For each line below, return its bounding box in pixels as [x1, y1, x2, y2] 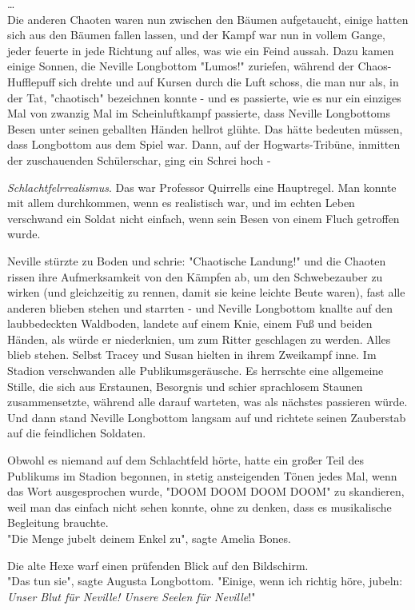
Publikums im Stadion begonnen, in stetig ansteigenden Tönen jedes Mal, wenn [7, 467, 397, 484]
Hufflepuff [7, 73, 55, 90]
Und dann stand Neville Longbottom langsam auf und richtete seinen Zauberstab [7, 409, 406, 425]
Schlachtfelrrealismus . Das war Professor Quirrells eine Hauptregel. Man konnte [7, 178, 397, 195]
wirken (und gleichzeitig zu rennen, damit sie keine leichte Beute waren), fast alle [7, 284, 405, 301]
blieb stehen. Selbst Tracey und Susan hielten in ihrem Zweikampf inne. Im [7, 346, 377, 363]
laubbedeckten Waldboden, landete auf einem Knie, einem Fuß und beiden [7, 315, 373, 332]
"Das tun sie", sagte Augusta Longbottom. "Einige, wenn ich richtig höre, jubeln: [7, 572, 403, 589]
